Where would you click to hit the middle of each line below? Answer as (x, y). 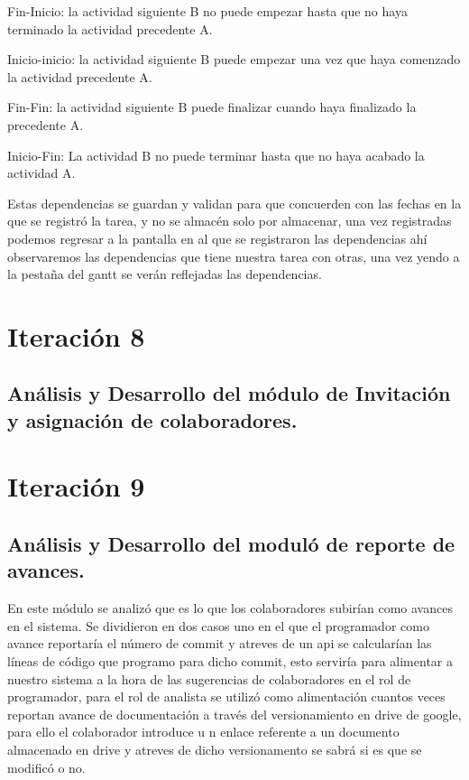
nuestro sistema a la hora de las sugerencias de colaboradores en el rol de (209, 678)
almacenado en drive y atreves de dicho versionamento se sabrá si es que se (215, 749)
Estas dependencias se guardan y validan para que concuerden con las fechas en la (234, 203)
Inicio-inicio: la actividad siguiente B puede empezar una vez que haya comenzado (234, 59)
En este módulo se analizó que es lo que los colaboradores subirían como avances (230, 608)
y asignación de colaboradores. (152, 419)
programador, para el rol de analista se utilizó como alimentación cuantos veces (226, 696)
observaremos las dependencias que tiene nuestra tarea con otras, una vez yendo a (234, 256)
